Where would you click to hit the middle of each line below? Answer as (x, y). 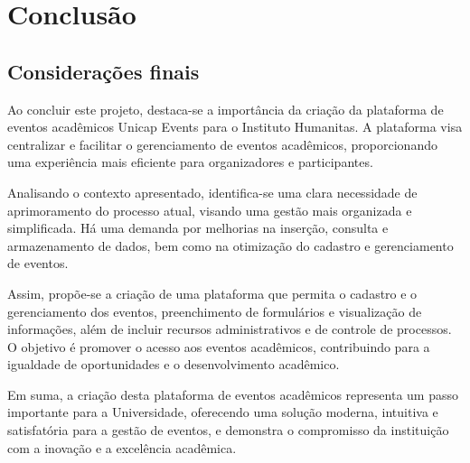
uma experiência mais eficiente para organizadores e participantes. (190, 162)
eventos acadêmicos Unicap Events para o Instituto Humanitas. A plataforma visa (235, 127)
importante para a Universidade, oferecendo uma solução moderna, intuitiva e (223, 412)
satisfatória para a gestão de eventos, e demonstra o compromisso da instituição (228, 430)
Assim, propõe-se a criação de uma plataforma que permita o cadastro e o (212, 293)
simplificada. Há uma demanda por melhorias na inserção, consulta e (198, 228)
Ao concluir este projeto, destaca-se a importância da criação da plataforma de (226, 109)
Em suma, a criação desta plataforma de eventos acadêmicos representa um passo (233, 394)
